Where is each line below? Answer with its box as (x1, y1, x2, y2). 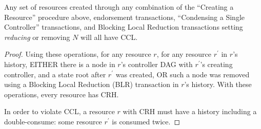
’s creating (200, 58, 233, 69)
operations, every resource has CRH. (4, 89, 119, 99)
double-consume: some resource (4, 116, 102, 126)
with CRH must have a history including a (123, 106, 257, 117)
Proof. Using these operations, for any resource (4, 49, 151, 59)
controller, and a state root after (4, 69, 106, 79)
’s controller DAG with (121, 58, 193, 69)
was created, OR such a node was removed (115, 69, 250, 79)
